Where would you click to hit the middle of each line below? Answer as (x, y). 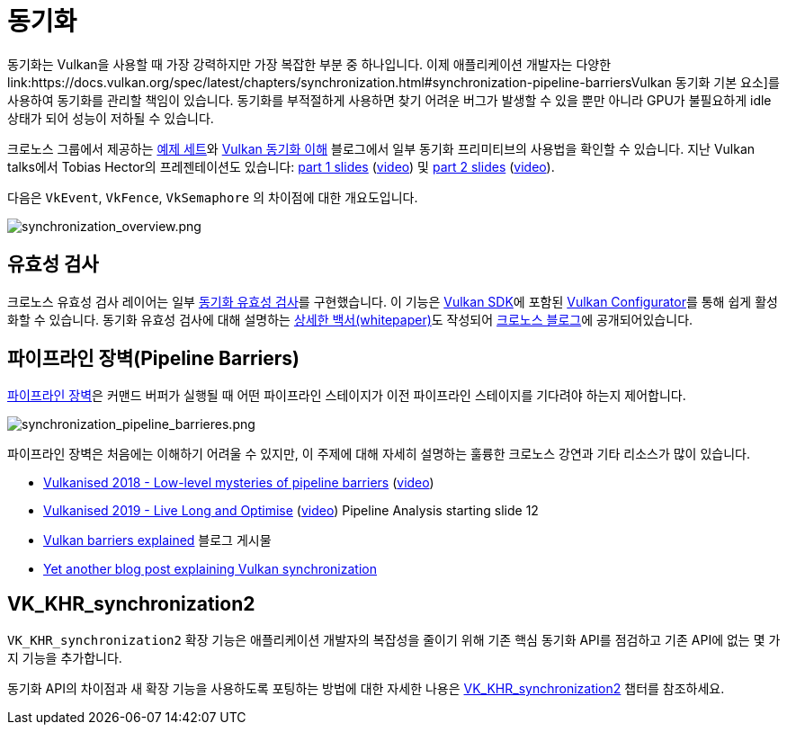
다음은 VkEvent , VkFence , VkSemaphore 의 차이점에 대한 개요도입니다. (213, 197)
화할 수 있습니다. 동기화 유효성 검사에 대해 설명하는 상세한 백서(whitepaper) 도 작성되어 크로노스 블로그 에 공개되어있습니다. (350, 319)
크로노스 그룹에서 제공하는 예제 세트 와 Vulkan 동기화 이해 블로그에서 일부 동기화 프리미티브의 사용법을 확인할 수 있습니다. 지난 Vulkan (381, 148)
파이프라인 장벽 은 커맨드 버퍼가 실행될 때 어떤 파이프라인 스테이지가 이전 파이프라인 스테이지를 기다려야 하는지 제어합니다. (347, 396)
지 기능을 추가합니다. (65, 658)
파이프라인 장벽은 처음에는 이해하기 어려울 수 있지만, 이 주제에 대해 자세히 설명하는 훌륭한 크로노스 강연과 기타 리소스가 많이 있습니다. (379, 454)
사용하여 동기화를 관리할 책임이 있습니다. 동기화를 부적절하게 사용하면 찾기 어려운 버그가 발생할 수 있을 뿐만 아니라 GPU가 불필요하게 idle (389, 100)
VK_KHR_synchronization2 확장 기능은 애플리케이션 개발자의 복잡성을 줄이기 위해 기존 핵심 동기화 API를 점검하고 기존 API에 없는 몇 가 (394, 640)
